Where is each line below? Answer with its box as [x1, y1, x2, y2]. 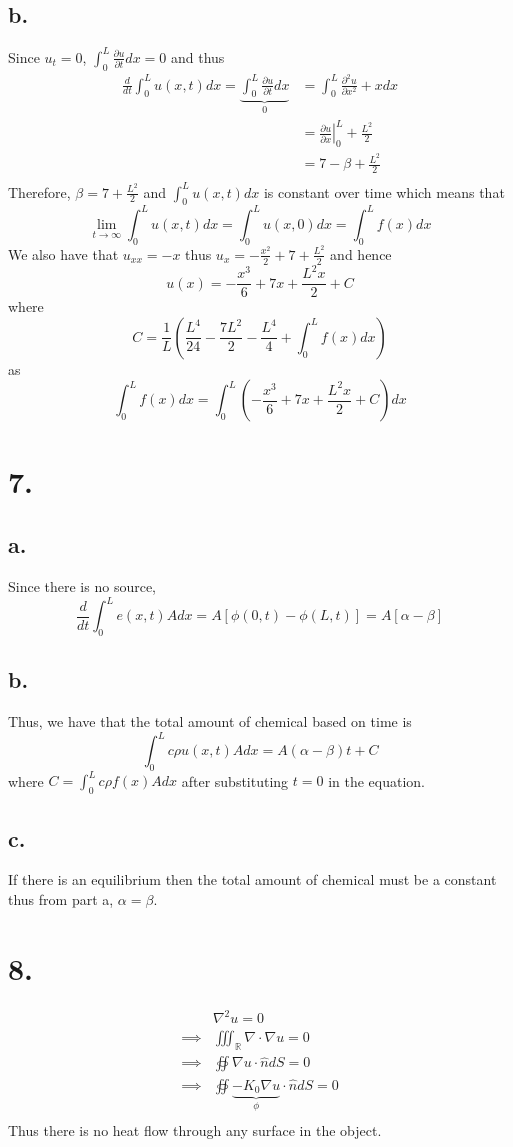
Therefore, [8, 181, 71, 202]
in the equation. [328, 770, 425, 791]
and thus [170, 46, 225, 67]
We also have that [8, 243, 119, 264]
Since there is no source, [8, 575, 156, 596]
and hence [330, 243, 392, 264]
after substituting [181, 770, 289, 791]
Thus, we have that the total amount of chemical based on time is [8, 711, 412, 732]
